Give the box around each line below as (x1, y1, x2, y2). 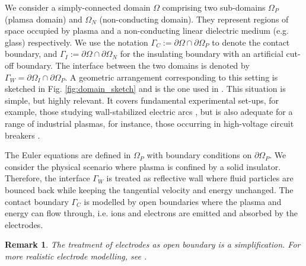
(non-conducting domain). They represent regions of (99, 12, 289, 25)
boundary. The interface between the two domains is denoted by (16, 59, 250, 71)
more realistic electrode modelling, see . (5, 249, 147, 262)
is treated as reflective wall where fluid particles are (106, 172, 294, 184)
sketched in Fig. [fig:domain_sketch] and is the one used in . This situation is (5, 82, 286, 95)
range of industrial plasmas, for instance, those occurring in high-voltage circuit (5, 117, 294, 129)
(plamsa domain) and (5, 12, 82, 25)
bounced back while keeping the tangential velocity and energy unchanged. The (5, 183, 294, 196)
